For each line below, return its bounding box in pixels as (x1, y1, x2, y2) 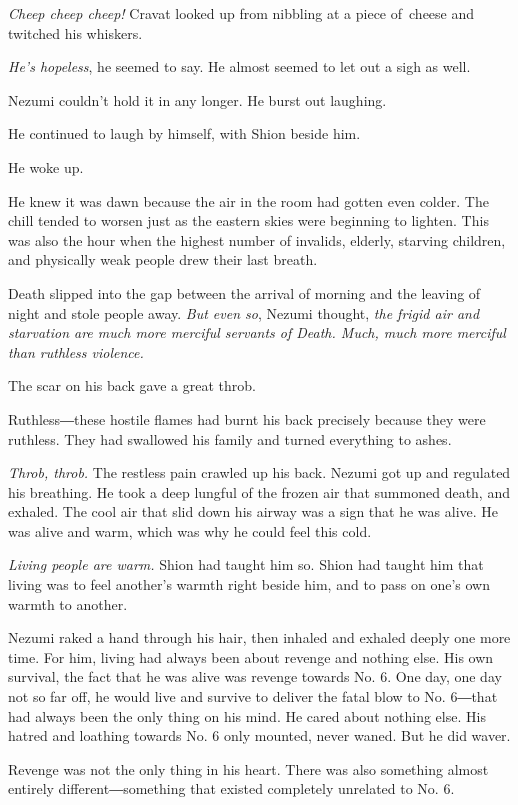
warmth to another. (8, 593, 128, 614)
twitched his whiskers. (8, 22, 143, 43)
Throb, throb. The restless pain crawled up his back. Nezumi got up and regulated (8, 462, 511, 483)
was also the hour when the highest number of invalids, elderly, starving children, (8, 229, 506, 250)
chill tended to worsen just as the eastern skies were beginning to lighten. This (8, 210, 489, 231)
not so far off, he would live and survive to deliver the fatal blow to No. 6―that (8, 686, 498, 707)
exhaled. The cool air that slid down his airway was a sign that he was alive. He (8, 501, 499, 522)
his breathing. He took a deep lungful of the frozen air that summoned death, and (8, 481, 510, 502)
